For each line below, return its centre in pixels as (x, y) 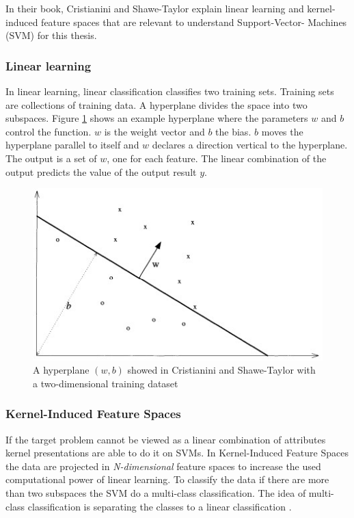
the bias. (233, 131)
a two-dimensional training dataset (106, 383)
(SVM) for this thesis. (51, 35)
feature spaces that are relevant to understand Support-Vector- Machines (194, 22)
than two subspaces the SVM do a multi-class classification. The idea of (156, 493)
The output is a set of (51, 158)
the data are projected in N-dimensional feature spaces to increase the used (163, 466)
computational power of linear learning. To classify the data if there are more (167, 479)
